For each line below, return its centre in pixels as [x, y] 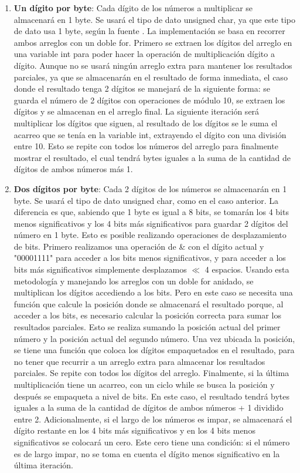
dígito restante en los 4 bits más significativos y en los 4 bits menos [134, 430]
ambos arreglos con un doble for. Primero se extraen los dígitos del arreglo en [153, 42]
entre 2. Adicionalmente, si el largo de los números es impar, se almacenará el [153, 419]
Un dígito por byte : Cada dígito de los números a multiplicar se [133, 8]
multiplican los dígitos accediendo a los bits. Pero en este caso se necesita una [153, 292]
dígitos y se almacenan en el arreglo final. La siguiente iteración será [137, 111]
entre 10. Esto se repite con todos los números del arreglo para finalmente [146, 146]
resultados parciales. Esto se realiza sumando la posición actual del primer [147, 327]
